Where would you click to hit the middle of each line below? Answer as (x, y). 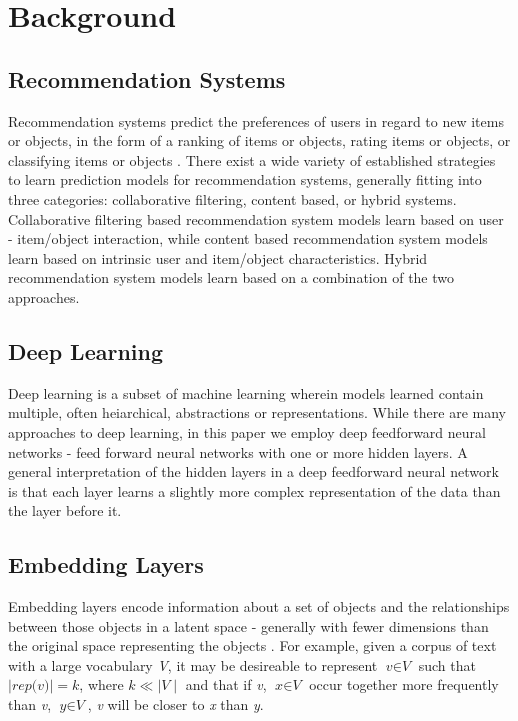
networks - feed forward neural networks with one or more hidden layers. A (238, 451)
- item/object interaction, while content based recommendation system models (248, 238)
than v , (30, 704)
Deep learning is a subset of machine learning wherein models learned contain (246, 392)
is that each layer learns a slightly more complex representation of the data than (254, 490)
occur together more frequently (404, 684)
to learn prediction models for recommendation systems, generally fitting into (245, 179)
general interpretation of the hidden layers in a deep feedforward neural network (253, 471)
